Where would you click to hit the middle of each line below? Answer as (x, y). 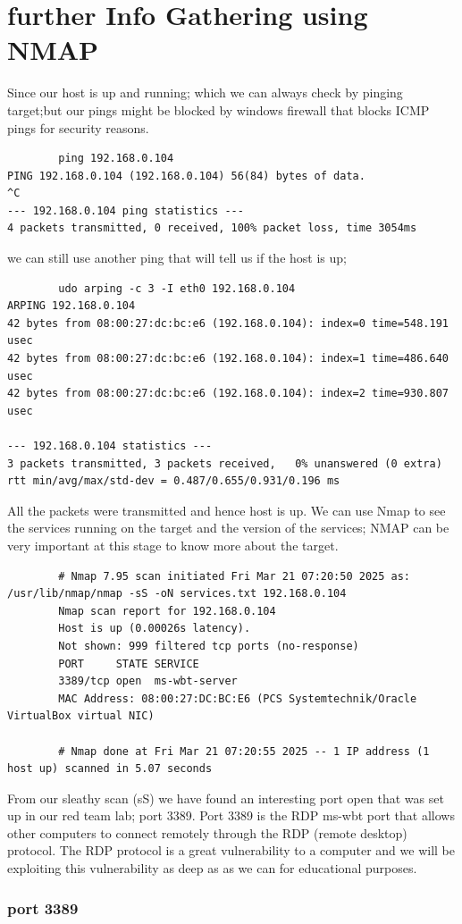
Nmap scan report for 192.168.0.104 (167, 611)
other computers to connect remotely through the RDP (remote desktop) (207, 832)
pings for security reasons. (78, 127)
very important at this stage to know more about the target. (173, 545)
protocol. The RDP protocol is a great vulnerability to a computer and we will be (231, 850)
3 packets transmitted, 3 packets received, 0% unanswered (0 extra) (225, 463)
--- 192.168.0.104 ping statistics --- (126, 210)
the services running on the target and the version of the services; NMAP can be (228, 528)
